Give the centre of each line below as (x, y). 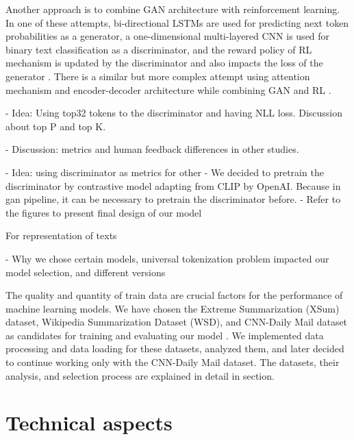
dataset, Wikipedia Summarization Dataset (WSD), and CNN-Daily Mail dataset (177, 322)
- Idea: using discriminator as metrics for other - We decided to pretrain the (165, 172)
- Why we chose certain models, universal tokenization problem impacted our (167, 258)
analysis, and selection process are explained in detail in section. (140, 375)
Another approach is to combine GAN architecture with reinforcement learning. (173, 9)
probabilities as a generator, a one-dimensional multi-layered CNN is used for (168, 36)
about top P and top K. (56, 126)
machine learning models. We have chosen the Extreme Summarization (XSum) (173, 308)
